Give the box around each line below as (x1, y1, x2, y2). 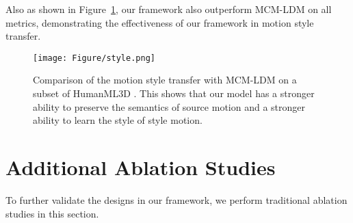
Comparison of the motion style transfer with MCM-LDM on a (33, 73, 297, 87)
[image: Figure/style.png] (33, 53, 155, 63)
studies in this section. (5, 206, 99, 220)
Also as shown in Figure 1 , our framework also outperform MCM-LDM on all (5, 2, 332, 16)
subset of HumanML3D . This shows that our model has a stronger (33, 86, 315, 101)
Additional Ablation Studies (5, 153, 276, 181)
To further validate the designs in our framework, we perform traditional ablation (5, 192, 348, 207)
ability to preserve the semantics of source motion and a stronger (33, 99, 305, 114)
